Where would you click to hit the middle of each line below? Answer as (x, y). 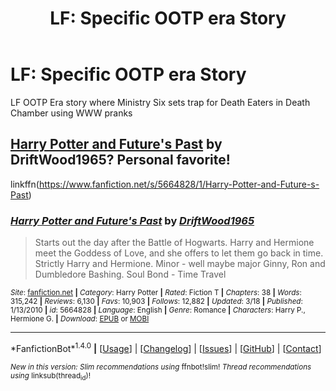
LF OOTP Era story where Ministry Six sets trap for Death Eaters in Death (160, 102)
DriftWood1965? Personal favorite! (120, 160)
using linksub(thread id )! (50, 376)
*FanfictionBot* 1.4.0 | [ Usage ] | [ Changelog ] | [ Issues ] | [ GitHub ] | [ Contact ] (166, 347)
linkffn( (25, 184)
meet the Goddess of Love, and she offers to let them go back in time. (179, 253)
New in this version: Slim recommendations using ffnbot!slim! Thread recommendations (161, 367)
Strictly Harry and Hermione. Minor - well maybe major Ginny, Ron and (180, 264)
